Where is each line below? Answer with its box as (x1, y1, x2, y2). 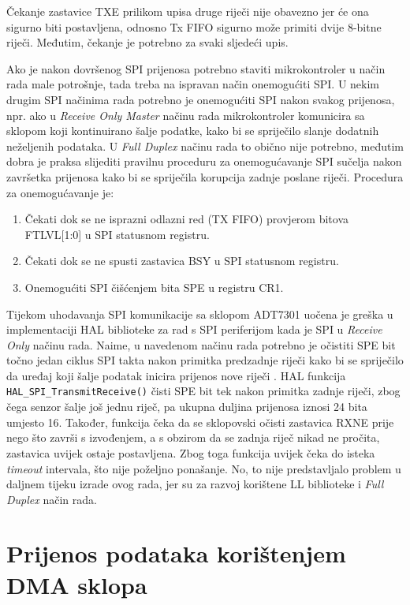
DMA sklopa (6, 568, 147, 600)
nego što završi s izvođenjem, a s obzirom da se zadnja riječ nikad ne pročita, (6, 429, 380, 446)
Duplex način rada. (6, 491, 97, 507)
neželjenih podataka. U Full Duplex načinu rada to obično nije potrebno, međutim (6, 137, 404, 154)
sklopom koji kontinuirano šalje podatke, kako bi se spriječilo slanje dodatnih (6, 122, 379, 139)
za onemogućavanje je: (6, 184, 114, 200)
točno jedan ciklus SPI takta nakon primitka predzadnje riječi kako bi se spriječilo (6, 352, 404, 368)
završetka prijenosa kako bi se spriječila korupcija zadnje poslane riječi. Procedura (6, 168, 404, 185)
